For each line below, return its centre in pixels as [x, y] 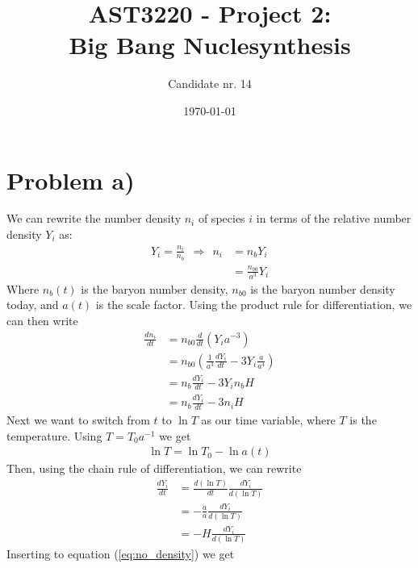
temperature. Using [54, 435]
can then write [42, 320]
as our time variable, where [268, 420]
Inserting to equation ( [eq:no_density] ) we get [121, 554]
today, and [33, 305]
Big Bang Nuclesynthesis [210, 45]
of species [222, 218]
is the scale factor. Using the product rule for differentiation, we [254, 305]
